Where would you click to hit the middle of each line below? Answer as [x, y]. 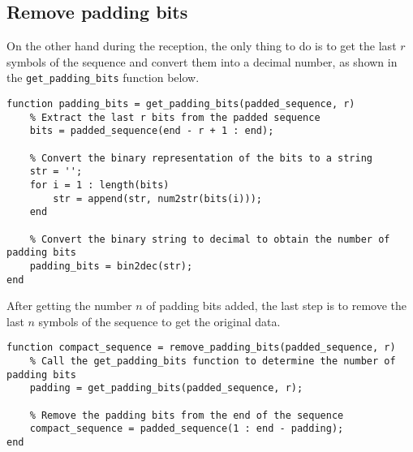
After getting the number [69, 306]
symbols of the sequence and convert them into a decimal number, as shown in [202, 61]
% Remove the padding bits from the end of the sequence [187, 415]
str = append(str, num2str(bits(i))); [157, 198]
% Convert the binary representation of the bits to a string [201, 158]
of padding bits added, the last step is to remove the [276, 306]
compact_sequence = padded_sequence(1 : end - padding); [187, 429]
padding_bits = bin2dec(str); [111, 266]
